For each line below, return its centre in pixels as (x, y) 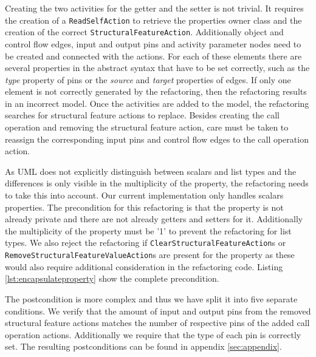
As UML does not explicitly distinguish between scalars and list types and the (151, 171)
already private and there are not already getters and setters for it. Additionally (154, 219)
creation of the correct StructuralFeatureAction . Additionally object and (144, 32)
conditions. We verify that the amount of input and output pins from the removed (158, 311)
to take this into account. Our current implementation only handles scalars (144, 195)
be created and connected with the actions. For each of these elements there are (153, 56)
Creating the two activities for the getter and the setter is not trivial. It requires (154, 8)
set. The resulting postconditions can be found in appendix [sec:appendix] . (143, 346)
